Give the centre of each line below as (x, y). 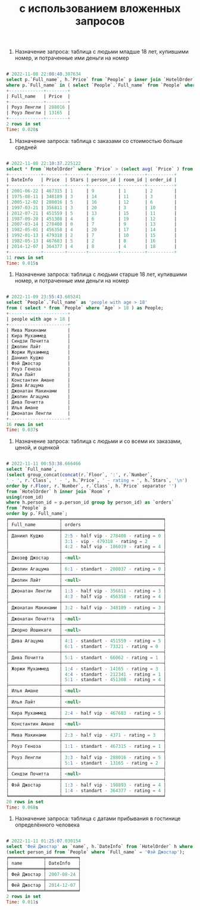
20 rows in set (25, 802)
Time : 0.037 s (22, 430)
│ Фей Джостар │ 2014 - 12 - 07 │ (44, 886)
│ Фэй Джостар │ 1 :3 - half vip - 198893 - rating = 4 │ (86, 785)
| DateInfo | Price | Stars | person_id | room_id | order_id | (92, 180)
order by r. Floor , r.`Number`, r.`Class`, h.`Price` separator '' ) (92, 486)
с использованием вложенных (100, 9)
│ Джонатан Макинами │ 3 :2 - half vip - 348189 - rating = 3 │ (86, 608)
